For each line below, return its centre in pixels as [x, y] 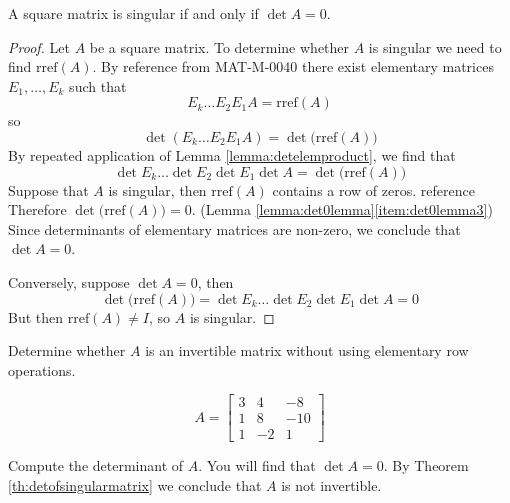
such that [98, 85]
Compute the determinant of [96, 465]
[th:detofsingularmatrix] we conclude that [135, 485]
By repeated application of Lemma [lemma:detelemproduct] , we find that [232, 154]
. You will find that [257, 465]
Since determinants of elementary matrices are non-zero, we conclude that [234, 228]
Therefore [37, 209]
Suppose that [48, 189]
